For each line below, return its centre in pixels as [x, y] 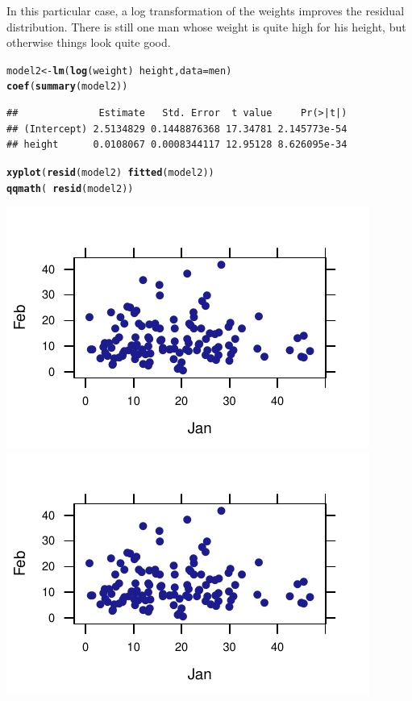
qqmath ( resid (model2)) [70, 188]
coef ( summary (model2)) [67, 87]
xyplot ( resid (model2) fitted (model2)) [110, 172]
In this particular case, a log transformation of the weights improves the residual [206, 10]
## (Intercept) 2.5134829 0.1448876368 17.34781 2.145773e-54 [177, 129]
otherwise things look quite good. [89, 42]
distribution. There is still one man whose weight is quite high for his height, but [206, 26]
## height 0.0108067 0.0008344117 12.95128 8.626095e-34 [177, 145]
